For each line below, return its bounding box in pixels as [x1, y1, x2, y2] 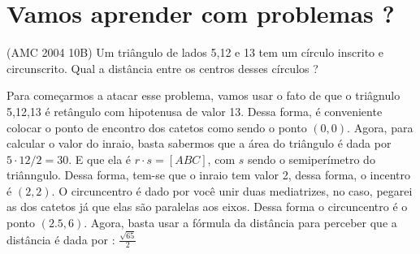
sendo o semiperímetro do [247, 150, 375, 167]
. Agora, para [347, 118, 414, 136]
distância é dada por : [6, 230, 115, 248]
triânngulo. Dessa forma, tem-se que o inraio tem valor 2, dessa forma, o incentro [6, 166, 410, 183]
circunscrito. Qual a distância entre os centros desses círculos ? [6, 59, 318, 76]
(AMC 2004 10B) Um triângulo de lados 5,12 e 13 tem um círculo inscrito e [6, 44, 383, 61]
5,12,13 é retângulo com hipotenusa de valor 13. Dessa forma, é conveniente [6, 102, 383, 119]
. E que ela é [68, 150, 132, 167]
